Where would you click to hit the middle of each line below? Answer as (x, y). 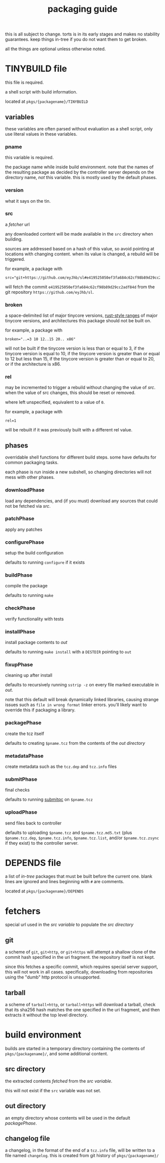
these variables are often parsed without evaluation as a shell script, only (79, 128)
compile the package (26, 586)
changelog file (27, 1138)
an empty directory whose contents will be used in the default (68, 1118)
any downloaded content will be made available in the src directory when (79, 234)
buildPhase (19, 575)
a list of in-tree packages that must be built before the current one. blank (79, 876)
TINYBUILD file (36, 69)
